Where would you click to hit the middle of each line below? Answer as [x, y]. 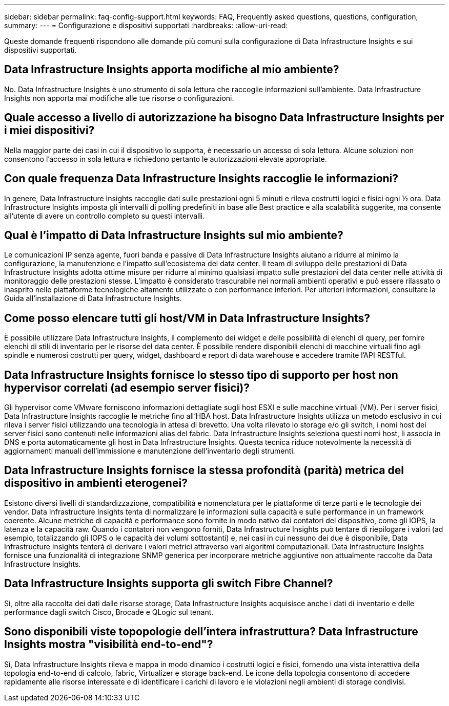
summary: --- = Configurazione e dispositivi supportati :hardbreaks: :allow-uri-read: [146, 25]
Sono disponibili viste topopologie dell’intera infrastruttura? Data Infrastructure [211, 632]
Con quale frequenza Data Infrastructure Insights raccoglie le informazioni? [201, 179]
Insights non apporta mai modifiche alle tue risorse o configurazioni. [119, 98]
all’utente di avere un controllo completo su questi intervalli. [105, 216]
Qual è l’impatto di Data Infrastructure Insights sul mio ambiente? [174, 235]
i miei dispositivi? [49, 131]
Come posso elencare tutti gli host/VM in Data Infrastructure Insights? [187, 318]
